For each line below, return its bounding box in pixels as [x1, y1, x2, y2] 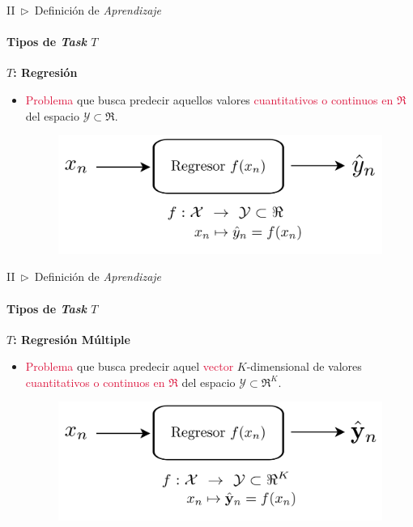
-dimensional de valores [246, 358, 362, 375]
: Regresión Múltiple [13, 330, 130, 347]
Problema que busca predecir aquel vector [25, 358, 234, 375]
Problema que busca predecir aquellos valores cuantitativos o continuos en [25, 91, 394, 108]
